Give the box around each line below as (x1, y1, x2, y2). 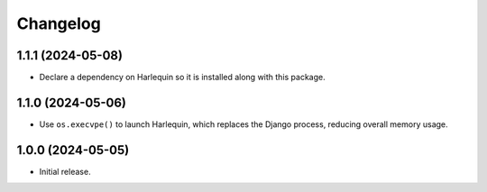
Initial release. (39, 166, 91, 177)
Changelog (16, 14, 101, 33)
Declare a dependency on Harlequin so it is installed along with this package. (39, 72, 326, 83)
